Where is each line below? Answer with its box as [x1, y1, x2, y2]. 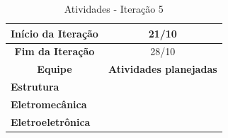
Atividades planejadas [108, 62, 217, 76]
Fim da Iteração [14, 44, 95, 59]
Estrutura [11, 79, 59, 94]
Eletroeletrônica [11, 114, 91, 129]
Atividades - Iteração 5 [64, 1, 164, 16]
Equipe [37, 62, 72, 76]
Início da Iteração [11, 25, 98, 40]
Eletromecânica [11, 96, 87, 111]
